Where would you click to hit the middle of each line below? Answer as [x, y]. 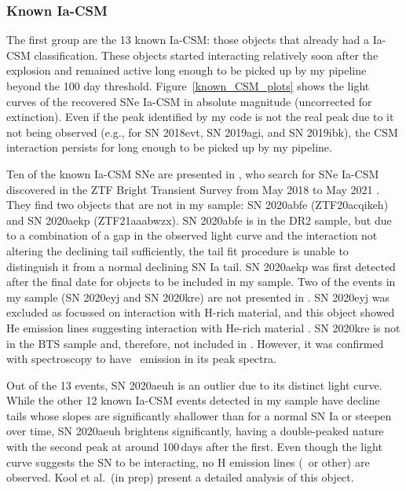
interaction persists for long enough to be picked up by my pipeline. [169, 147]
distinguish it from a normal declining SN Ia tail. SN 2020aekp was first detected [201, 266]
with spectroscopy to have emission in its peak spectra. [141, 359]
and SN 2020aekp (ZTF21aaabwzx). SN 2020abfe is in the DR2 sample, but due [199, 220]
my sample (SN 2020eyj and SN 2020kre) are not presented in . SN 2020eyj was [198, 297]
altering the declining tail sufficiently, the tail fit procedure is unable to [177, 250]
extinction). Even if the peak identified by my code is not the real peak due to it [200, 117]
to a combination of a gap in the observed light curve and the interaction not [192, 235]
